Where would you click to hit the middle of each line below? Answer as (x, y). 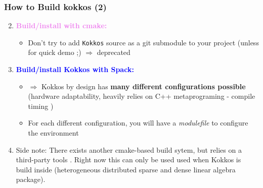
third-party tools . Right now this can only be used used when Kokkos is (128, 160)
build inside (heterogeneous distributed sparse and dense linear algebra (126, 169)
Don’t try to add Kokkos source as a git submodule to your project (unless (143, 42)
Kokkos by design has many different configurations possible (143, 86)
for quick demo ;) (55, 52)
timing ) (41, 106)
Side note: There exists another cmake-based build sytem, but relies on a (129, 149)
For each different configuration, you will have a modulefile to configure (138, 123)
